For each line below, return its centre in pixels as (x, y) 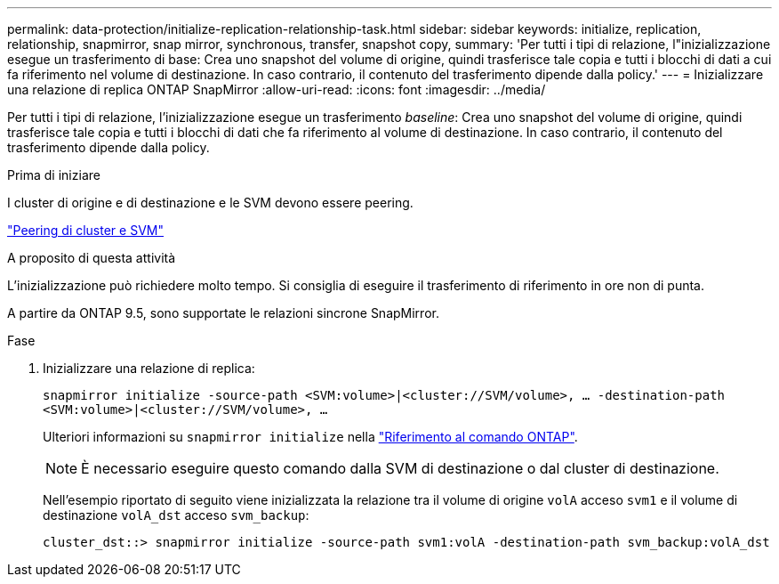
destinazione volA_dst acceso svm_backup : (176, 515)
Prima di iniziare (54, 175)
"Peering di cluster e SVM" (85, 230)
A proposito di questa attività (92, 258)
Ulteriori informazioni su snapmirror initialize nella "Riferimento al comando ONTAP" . (310, 437)
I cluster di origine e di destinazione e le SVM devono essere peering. (210, 203)
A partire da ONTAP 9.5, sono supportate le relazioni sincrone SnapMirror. (223, 313)
